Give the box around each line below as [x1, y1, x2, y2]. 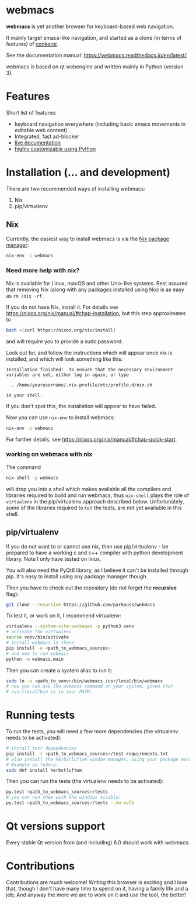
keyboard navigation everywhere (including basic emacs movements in [14, 120, 186, 127]
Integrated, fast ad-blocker [14, 133, 80, 140]
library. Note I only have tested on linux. [6, 555, 101, 562]
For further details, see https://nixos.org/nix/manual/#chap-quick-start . [6, 436, 177, 443]
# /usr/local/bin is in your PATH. [6, 689, 93, 695]
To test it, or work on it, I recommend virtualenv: [6, 612, 121, 619]
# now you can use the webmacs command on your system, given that [6, 684, 174, 689]
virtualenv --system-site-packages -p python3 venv [6, 623, 134, 629]
